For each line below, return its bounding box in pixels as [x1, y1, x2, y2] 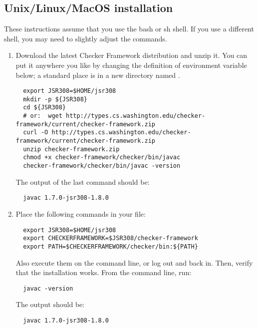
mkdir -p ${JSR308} [23, 95, 87, 103]
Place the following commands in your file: [15, 208, 146, 219]
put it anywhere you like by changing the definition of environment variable [15, 59, 247, 70]
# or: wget [23, 112, 62, 120]
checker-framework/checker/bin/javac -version [23, 162, 181, 170]
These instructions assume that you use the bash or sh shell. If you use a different [4, 23, 254, 34]
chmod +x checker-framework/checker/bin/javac [23, 154, 181, 161]
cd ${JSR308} [23, 104, 66, 111]
